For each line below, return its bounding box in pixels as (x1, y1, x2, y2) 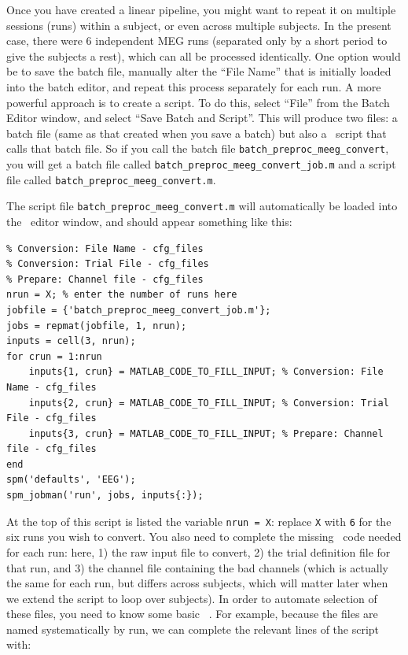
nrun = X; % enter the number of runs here (6, 289, 237, 301)
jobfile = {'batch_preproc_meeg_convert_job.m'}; (6, 304, 271, 316)
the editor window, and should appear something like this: (6, 213, 292, 229)
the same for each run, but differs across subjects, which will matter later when (6, 575, 388, 591)
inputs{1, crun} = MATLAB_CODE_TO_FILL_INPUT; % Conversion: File (28, 366, 384, 378)
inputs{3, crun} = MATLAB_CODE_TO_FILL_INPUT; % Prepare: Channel (28, 427, 384, 439)
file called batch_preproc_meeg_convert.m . (6, 171, 216, 187)
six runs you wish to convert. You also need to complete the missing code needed (6, 528, 402, 545)
